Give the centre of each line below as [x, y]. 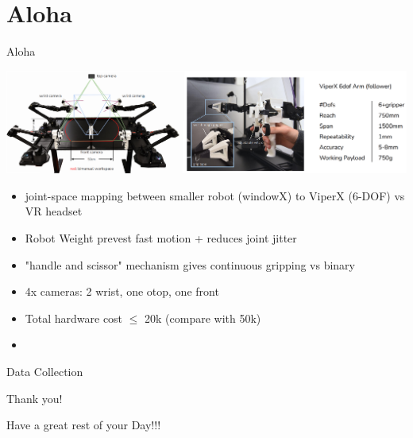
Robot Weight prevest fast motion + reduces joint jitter [161, 238]
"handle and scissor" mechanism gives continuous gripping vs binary [190, 264]
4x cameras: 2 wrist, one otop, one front [122, 291]
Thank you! [35, 398]
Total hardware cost [74, 318]
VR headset [54, 211]
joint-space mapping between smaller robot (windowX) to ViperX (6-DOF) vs [215, 195]
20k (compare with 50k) [203, 318]
